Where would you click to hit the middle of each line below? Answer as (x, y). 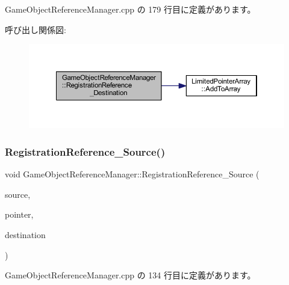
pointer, (19, 214)
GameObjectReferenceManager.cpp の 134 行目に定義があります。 (130, 275)
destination (25, 234)
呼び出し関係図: (36, 29)
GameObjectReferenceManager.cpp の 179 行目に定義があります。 (130, 9)
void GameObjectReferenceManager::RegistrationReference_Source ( (132, 174)
